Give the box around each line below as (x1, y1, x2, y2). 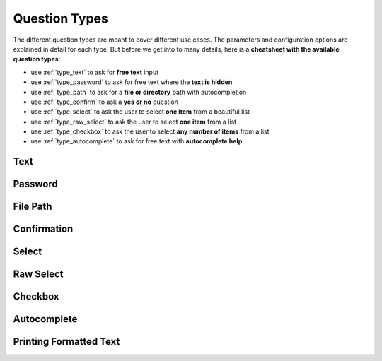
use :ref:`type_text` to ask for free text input (30, 68, 159, 76)
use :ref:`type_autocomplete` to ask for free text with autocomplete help (30, 137, 243, 146)
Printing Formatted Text (13, 336, 120, 348)
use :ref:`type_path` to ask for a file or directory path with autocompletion (30, 88, 247, 96)
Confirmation (13, 223, 74, 235)
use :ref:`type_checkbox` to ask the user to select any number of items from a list (30, 127, 270, 136)
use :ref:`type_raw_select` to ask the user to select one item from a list (30, 117, 237, 126)
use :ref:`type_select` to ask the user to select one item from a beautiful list (30, 107, 250, 116)
